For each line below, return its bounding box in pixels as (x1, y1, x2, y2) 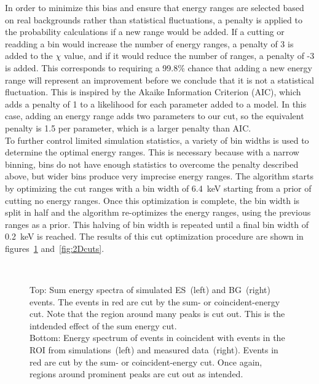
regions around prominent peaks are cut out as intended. (30, 367, 243, 380)
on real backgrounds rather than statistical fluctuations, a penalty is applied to (5, 13, 302, 26)
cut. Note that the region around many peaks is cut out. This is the (30, 307, 285, 320)
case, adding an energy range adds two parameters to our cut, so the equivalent (5, 109, 304, 122)
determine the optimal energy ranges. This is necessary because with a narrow (5, 146, 299, 159)
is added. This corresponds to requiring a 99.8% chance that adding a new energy (5, 61, 312, 74)
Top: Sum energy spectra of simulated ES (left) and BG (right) (30, 283, 271, 296)
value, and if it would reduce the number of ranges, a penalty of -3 (63, 49, 315, 62)
